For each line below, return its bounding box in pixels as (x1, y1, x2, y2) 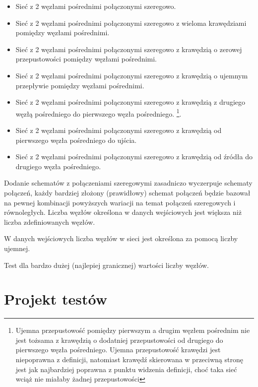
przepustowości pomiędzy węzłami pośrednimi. (15, 54, 157, 64)
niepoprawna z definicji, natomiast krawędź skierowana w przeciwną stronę (15, 354, 243, 365)
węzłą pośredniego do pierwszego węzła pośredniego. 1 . (15, 107, 182, 119)
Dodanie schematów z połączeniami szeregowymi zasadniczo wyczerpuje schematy (4, 178, 253, 188)
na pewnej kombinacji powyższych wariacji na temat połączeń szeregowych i (4, 197, 236, 207)
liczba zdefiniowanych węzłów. (4, 216, 95, 227)
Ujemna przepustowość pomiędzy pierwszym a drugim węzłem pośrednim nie (15, 325, 250, 335)
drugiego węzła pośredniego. (15, 161, 101, 171)
